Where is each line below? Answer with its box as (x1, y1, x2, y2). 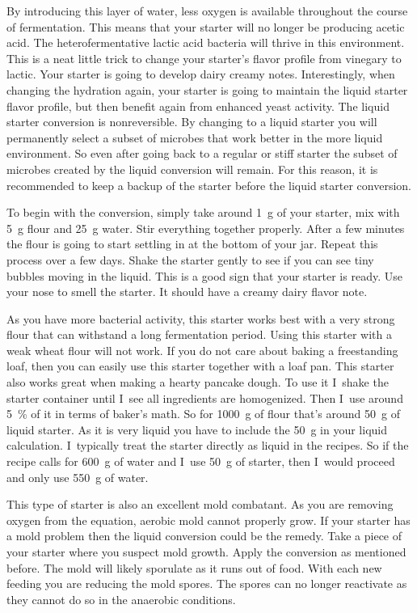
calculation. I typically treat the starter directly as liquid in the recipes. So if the (6, 437, 409, 454)
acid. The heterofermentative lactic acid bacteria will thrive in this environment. (6, 34, 405, 51)
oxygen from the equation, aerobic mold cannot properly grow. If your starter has (6, 511, 411, 528)
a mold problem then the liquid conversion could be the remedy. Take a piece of (6, 527, 402, 544)
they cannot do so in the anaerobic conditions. (6, 590, 236, 607)
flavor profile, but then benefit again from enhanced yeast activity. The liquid (6, 97, 390, 114)
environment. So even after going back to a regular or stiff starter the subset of (6, 145, 398, 162)
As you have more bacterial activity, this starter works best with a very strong (6, 310, 395, 327)
